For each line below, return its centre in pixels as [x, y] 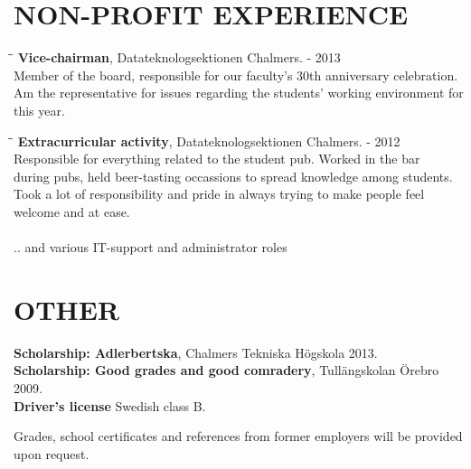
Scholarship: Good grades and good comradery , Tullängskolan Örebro [226, 370]
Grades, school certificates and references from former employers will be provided [238, 436]
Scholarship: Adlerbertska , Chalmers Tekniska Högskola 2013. [196, 352]
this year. [39, 110]
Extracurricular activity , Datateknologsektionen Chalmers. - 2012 [209, 141]
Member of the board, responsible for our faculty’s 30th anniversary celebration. [236, 75]
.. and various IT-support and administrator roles [151, 247]
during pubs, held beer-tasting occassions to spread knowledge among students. [233, 176]
